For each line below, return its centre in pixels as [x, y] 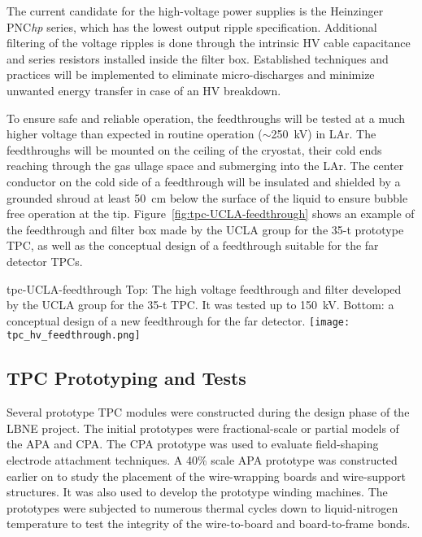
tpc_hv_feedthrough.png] [74, 336]
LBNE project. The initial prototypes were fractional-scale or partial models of [203, 428]
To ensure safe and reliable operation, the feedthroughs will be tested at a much [206, 118]
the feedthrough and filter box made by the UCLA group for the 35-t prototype [205, 229]
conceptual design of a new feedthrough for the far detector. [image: [178, 320]
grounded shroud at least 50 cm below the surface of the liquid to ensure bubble [207, 197]
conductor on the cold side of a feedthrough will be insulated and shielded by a [204, 181]
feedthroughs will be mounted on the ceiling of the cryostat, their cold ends [194, 149]
